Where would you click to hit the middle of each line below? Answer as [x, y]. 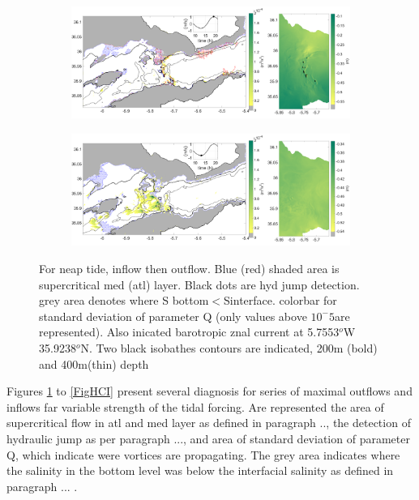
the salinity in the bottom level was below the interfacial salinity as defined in [200, 470]
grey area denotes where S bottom [124, 300]
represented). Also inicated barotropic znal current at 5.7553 [189, 332]
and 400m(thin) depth [94, 363]
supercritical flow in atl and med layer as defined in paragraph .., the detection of [209, 423]
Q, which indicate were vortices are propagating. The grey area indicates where [203, 454]
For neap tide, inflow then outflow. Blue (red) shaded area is [189, 268]
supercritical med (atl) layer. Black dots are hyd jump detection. [199, 284]
